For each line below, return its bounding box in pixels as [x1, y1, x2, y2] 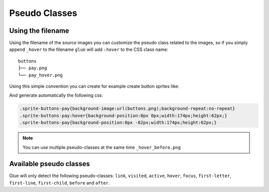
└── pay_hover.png [18, 72, 63, 78]
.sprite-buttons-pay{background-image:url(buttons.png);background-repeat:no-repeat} [19, 106, 235, 112]
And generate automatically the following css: [9, 92, 103, 98]
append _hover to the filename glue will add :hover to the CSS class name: [9, 46, 168, 52]
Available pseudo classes [9, 160, 90, 168]
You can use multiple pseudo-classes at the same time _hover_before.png [22, 144, 181, 150]
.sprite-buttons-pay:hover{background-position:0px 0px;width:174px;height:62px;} [19, 113, 228, 118]
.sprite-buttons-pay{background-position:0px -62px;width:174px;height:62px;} [19, 120, 217, 126]
